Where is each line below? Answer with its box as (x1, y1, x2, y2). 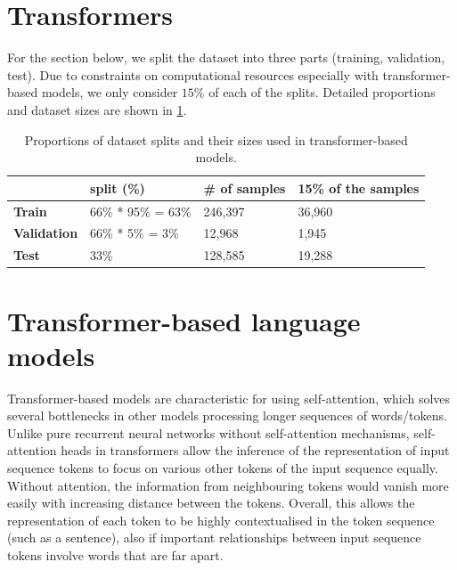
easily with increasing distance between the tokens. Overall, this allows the (7, 493, 415, 512)
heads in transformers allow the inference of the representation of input (61, 441, 450, 460)
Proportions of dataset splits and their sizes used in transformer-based (24, 130, 408, 149)
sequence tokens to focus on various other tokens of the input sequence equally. (7, 459, 438, 476)
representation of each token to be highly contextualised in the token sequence (7, 510, 435, 529)
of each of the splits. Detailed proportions (208, 83, 436, 102)
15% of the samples (298, 178, 420, 197)
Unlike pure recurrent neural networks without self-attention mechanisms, (7, 423, 410, 442)
